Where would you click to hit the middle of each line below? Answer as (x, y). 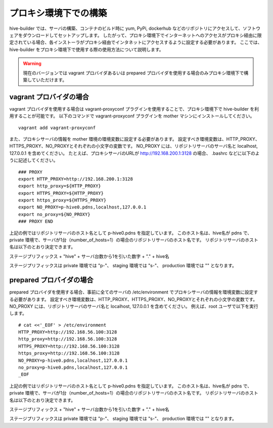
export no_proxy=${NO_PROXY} (54, 214)
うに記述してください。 (34, 160)
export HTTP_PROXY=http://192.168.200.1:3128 (76, 179)
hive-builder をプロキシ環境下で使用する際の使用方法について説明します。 (86, 49)
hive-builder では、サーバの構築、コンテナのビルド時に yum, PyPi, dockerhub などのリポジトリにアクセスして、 (126, 28)
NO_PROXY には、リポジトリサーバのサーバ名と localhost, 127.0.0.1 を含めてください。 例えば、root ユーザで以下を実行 (134, 306)
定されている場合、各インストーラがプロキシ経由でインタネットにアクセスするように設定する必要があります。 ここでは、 (136, 42)
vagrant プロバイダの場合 (49, 97)
